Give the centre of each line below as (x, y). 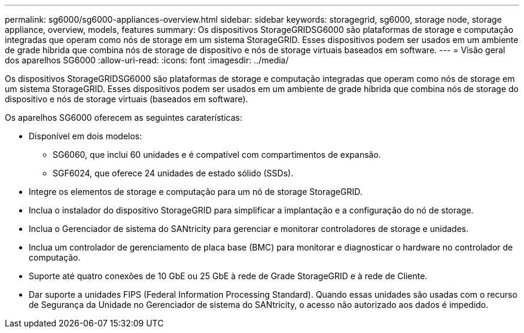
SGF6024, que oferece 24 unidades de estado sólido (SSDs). (173, 173)
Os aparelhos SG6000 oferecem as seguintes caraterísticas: (124, 117)
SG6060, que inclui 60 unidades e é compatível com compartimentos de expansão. (217, 155)
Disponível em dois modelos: (86, 136)
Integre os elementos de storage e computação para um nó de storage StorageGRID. (196, 192)
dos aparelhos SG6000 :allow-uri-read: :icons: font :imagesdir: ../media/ (147, 60)
